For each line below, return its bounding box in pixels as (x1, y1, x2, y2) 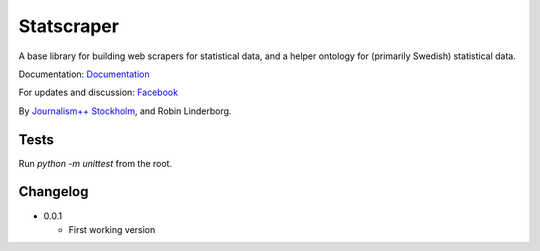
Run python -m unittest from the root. (18, 157, 173, 169)
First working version (68, 223, 156, 235)
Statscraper (18, 15, 120, 37)
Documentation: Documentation (18, 68, 150, 80)
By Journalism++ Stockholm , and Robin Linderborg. (18, 105, 232, 117)
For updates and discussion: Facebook (18, 86, 179, 99)
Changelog (18, 183, 89, 200)
